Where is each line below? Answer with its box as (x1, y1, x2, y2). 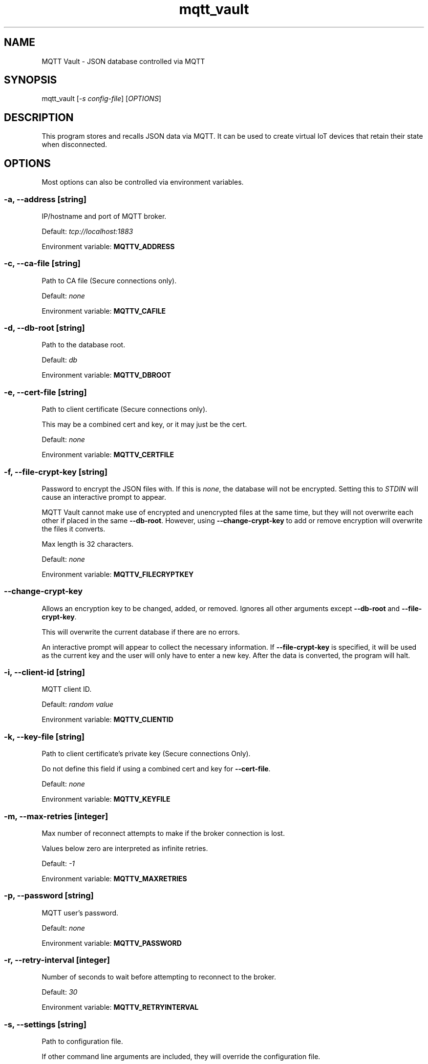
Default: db (42, 356, 78, 364)
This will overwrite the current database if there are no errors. (42, 627, 240, 636)
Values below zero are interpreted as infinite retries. (42, 844, 208, 852)
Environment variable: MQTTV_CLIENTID (42, 715, 173, 724)
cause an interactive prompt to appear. (42, 492, 167, 501)
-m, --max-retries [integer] (4, 811, 108, 821)
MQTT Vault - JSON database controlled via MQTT (42, 57, 205, 65)
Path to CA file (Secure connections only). (42, 276, 177, 285)
